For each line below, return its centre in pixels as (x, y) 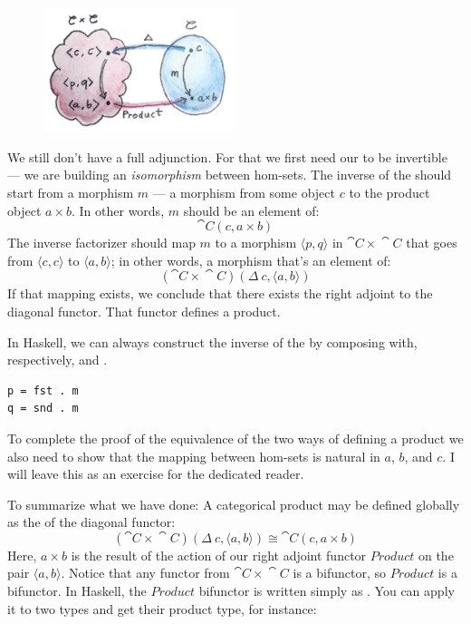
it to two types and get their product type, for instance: (162, 608)
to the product (389, 192)
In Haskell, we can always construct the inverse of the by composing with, (212, 341)
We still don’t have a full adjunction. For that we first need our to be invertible (227, 156)
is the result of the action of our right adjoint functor (219, 555)
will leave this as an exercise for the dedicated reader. (156, 474)
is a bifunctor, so (339, 573)
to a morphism (256, 243)
